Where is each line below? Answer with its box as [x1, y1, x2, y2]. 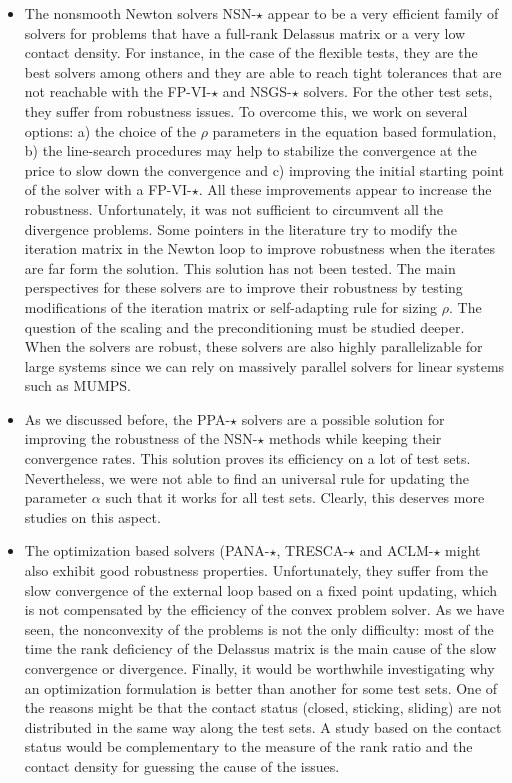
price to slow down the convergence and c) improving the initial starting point [24, 159, 504, 180]
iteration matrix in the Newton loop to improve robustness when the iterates [24, 238, 496, 259]
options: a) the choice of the [24, 120, 196, 141]
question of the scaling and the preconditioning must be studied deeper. [24, 316, 465, 337]
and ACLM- [359, 540, 434, 561]
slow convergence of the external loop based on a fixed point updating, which [24, 579, 498, 600]
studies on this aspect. [24, 506, 161, 527]
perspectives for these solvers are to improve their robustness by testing [24, 277, 463, 298]
